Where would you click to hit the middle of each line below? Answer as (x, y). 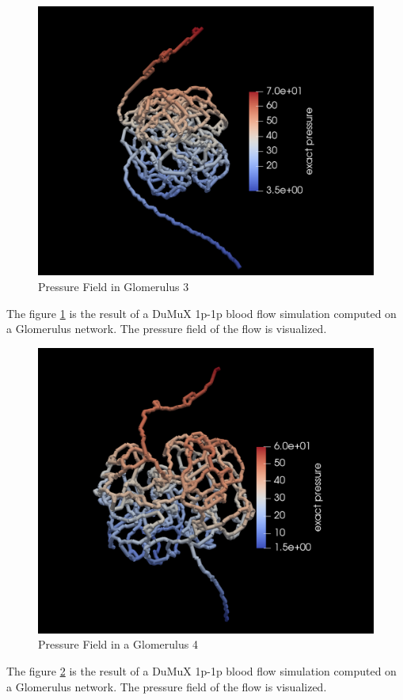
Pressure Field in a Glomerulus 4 (118, 644)
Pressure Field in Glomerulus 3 (114, 286)
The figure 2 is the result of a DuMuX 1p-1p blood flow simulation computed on (201, 670)
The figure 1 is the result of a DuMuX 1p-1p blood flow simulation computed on (201, 313)
